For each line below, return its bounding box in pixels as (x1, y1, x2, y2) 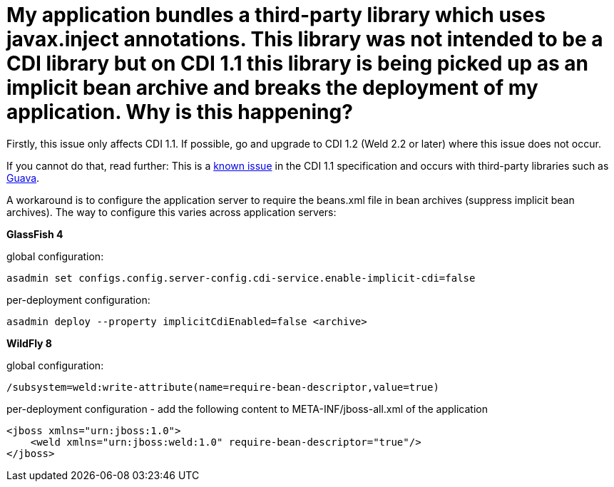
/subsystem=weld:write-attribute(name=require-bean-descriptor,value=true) (6, 381, 439, 393)
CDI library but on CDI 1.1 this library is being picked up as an (6, 51, 588, 76)
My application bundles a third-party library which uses (6, 3, 546, 27)
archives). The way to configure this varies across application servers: (6, 205, 337, 218)
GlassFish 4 (6, 227, 63, 240)
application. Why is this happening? (6, 100, 353, 124)
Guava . (6, 171, 40, 184)
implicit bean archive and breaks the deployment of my (6, 76, 538, 100)
